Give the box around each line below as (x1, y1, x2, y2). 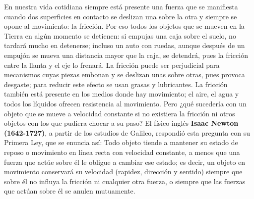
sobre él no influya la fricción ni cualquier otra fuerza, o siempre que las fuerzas (4, 176, 246, 186)
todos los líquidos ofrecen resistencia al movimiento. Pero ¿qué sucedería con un (4, 98, 247, 108)
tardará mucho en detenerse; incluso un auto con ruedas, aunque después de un (4, 40, 245, 50)
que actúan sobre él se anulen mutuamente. (4, 186, 135, 196)
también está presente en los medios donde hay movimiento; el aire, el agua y (4, 89, 239, 99)
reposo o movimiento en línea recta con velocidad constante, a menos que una (4, 147, 240, 157)
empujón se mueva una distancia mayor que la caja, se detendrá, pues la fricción (4, 50, 248, 60)
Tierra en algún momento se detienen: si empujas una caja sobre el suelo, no (4, 30, 236, 41)
